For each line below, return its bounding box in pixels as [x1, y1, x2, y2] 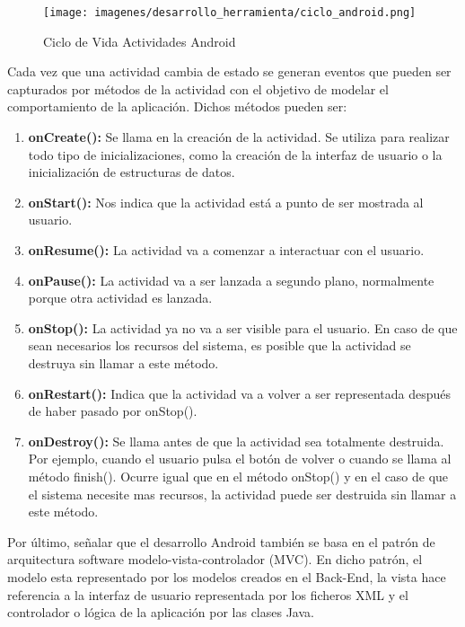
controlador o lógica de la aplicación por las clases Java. [7, 603, 314, 622]
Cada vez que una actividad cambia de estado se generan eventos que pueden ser [7, 62, 452, 81]
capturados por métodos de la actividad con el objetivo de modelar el [7, 79, 389, 98]
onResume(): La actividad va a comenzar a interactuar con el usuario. [28, 241, 425, 259]
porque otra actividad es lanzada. [28, 288, 213, 307]
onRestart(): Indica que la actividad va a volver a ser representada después [28, 384, 452, 402]
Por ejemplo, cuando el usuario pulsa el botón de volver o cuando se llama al [28, 449, 452, 468]
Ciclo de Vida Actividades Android [43, 31, 236, 50]
